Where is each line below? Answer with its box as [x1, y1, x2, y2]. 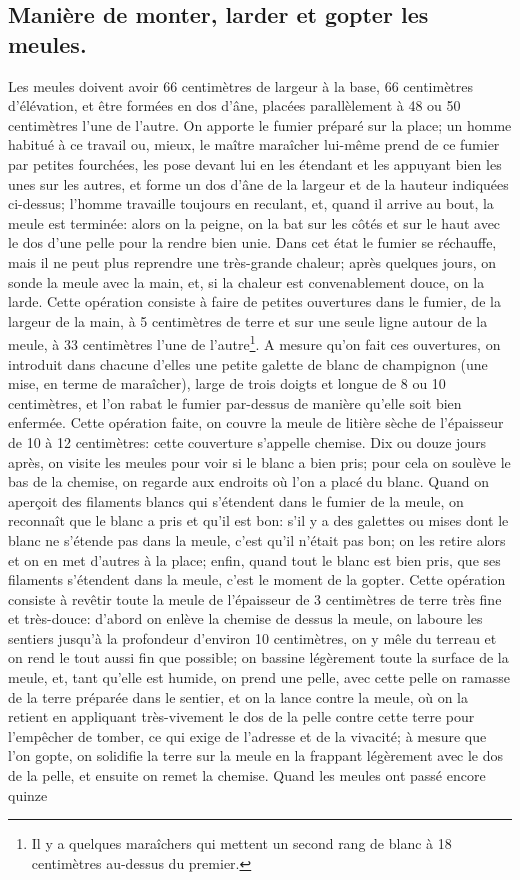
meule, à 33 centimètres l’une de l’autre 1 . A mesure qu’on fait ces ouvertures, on [8, 331, 501, 354]
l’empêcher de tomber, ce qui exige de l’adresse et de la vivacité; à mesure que [8, 725, 487, 746]
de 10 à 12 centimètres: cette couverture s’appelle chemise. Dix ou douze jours [8, 431, 487, 452]
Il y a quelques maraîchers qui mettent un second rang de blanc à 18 [31, 833, 452, 854]
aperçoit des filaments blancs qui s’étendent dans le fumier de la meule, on [8, 490, 464, 511]
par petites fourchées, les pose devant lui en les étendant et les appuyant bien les [8, 153, 502, 174]
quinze [8, 784, 48, 805]
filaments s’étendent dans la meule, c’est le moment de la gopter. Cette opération [8, 569, 506, 590]
